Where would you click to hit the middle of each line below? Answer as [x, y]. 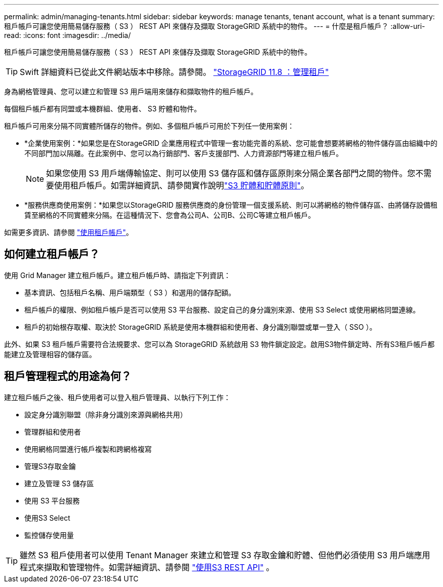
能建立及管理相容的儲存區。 [50, 354]
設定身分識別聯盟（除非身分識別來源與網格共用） [106, 414]
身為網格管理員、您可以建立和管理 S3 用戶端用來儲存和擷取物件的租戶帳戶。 [131, 91]
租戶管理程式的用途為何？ [68, 376]
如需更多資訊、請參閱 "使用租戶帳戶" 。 [69, 232]
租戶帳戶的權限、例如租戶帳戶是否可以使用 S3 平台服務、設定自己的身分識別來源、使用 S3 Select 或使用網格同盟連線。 [222, 309]
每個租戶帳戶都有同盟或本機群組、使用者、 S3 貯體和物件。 [103, 109]
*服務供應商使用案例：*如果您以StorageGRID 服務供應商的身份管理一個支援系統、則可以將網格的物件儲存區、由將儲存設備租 [231, 205]
